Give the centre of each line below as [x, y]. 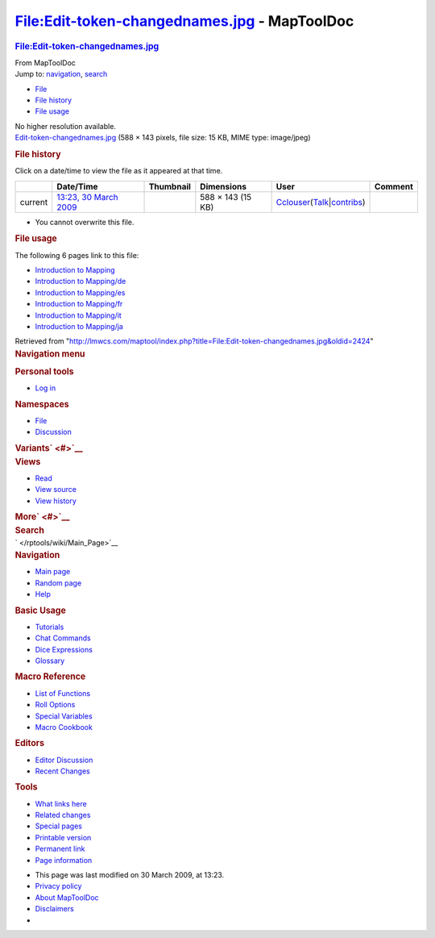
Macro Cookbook [64, 727]
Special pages [59, 826]
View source [56, 490]
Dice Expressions [64, 649]
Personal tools [44, 372]
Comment [394, 186]
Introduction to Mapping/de [81, 281]
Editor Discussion [64, 760]
